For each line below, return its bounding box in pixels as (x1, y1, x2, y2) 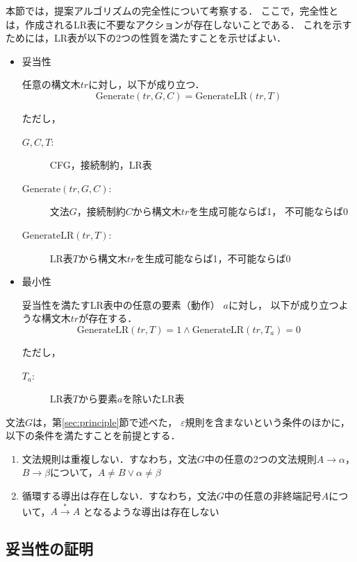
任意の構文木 (22, 77, 81, 92)
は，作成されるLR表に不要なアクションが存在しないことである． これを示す (6, 17, 352, 31)
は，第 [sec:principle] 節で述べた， (33, 414, 178, 429)
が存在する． (78, 311, 138, 325)
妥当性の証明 (6, 538, 93, 559)
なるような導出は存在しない (92, 504, 219, 518)
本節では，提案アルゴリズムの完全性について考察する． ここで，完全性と (6, 3, 339, 17)
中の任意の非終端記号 (224, 488, 322, 503)
